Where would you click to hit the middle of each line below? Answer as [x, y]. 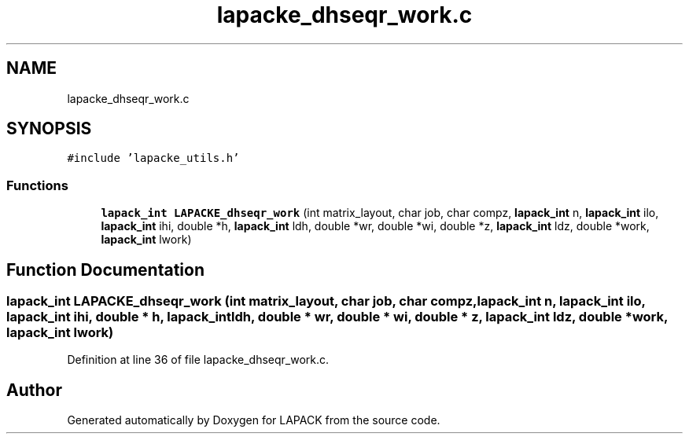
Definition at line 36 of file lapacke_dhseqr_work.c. [198, 360]
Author [34, 390]
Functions [37, 185]
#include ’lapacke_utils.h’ [153, 158]
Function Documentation [105, 269]
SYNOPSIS [49, 129]
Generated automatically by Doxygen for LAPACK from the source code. [254, 420]
